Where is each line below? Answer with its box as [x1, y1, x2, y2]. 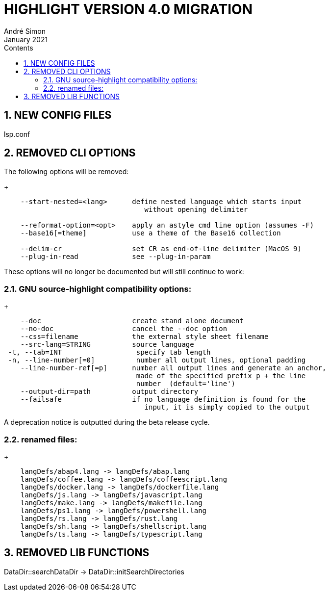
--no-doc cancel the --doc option [20, 325, 228, 333]
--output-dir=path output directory [20, 388, 199, 396]
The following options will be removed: [4, 167, 129, 176]
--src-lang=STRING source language [20, 340, 194, 349]
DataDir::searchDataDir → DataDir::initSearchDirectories [4, 567, 184, 576]
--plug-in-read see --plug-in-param [20, 253, 211, 261]
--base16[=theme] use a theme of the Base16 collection [20, 229, 281, 237]
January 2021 [4, 35, 48, 44]
